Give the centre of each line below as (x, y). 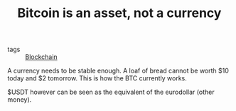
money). (20, 100)
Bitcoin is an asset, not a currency (119, 13)
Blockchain (42, 57)
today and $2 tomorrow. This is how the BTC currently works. (97, 78)
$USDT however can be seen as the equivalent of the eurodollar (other (111, 92)
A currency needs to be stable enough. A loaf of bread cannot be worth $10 (118, 71)
